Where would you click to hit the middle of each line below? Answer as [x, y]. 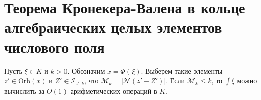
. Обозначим [86, 71]
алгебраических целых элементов [113, 27]
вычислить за [24, 91]
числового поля [54, 46]
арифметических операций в [114, 91]
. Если [175, 81]
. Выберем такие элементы [182, 71]
